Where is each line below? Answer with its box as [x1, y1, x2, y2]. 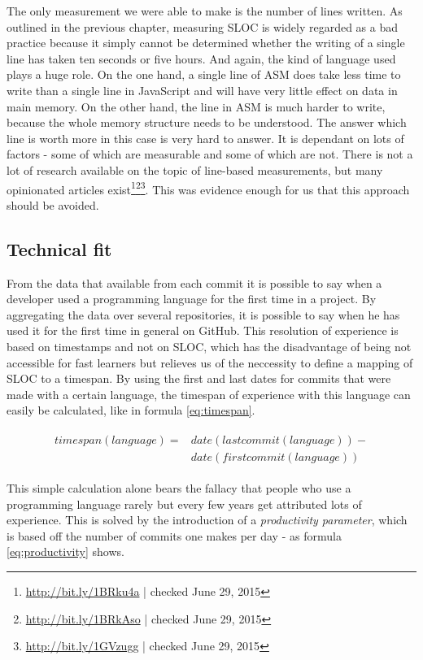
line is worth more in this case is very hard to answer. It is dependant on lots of [7, 129, 404, 146]
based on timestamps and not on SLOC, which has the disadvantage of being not [7, 337, 412, 354]
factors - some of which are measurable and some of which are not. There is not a [7, 145, 413, 163]
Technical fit [7, 236, 112, 261]
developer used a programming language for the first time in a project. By [7, 290, 377, 307]
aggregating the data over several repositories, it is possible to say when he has [7, 306, 400, 323]
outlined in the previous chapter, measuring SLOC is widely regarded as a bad [7, 18, 398, 35]
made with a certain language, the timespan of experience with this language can [7, 385, 411, 402]
